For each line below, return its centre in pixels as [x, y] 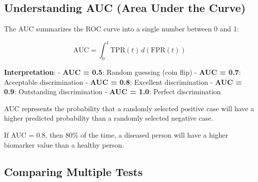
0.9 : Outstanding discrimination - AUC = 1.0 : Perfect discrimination [113, 91]
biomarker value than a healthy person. [64, 144]
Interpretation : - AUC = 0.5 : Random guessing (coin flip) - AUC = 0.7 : [123, 72]
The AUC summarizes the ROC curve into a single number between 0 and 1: [122, 29]
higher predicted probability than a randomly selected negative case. [109, 118]
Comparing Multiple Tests [73, 171]
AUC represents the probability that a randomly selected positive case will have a [129, 108]
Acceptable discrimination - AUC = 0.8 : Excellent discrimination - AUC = [123, 82]
